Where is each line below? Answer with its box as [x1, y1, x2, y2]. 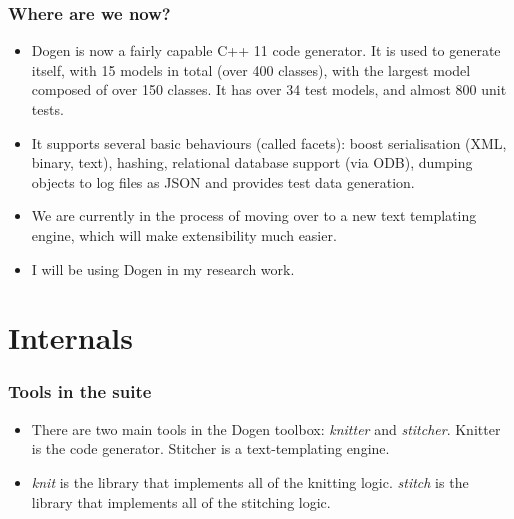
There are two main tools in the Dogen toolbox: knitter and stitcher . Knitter [31, 418, 501, 439]
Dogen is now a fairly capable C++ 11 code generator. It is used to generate [31, 40, 501, 61]
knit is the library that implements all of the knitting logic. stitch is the [31, 471, 469, 492]
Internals [8, 317, 133, 358]
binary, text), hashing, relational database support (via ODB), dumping [31, 152, 473, 173]
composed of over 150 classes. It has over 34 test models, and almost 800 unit [31, 79, 507, 100]
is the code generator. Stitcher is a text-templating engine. [31, 438, 390, 459]
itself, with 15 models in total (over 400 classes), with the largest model [31, 59, 471, 80]
